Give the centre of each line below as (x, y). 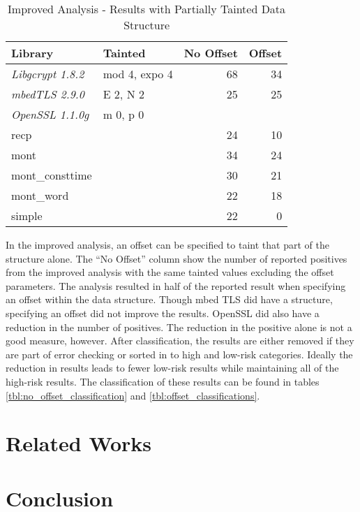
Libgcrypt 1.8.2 (48, 74)
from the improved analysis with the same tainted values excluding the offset (170, 272)
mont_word (40, 195)
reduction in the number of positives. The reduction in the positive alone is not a (179, 327)
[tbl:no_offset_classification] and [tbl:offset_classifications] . (133, 395)
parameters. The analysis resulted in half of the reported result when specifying (176, 285)
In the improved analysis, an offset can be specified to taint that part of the (167, 244)
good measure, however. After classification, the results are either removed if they (180, 341)
